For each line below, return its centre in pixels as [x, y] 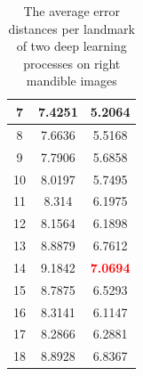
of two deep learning [71, 46]
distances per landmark [71, 28]
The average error [72, 11]
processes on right [72, 63]
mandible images [71, 81]
